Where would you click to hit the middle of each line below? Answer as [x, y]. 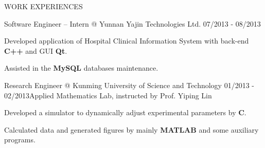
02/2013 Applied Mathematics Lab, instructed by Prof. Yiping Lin [108, 95]
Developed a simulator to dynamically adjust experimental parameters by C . [125, 112]
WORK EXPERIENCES [43, 6]
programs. [20, 140]
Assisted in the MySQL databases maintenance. [81, 68]
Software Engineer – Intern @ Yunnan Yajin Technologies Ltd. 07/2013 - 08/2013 [132, 23]
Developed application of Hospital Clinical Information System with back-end [127, 41]
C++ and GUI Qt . [36, 50]
